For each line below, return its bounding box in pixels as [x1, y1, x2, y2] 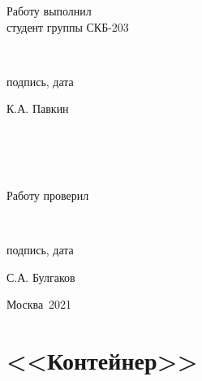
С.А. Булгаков [6, 268, 75, 285]
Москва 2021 [6, 296, 72, 313]
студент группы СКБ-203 [6, 18, 129, 35]
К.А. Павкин [6, 100, 69, 117]
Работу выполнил [6, 2, 92, 19]
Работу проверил [6, 186, 89, 203]
